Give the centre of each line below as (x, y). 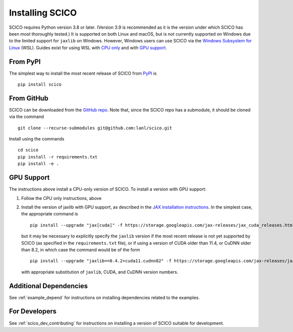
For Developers (33, 311)
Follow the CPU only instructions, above (62, 198)
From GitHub (29, 98)
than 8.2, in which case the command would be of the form (81, 250)
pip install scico (40, 85)
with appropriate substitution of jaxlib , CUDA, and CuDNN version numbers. (100, 272)
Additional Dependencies (48, 286)
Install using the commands (37, 139)
